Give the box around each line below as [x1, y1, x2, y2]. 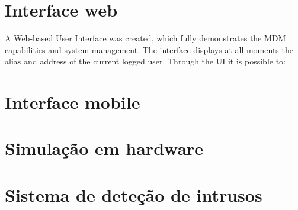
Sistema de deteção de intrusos [5, 182, 262, 206]
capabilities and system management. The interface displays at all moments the [5, 43, 293, 56]
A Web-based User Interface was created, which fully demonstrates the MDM [5, 32, 286, 44]
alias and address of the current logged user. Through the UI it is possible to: [5, 55, 286, 67]
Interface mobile [5, 90, 140, 114]
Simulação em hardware [5, 136, 204, 160]
